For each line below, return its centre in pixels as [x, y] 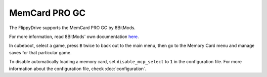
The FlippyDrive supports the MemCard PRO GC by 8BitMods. [72, 28]
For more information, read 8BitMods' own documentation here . [74, 37]
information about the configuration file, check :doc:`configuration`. [78, 69]
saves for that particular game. [40, 52]
